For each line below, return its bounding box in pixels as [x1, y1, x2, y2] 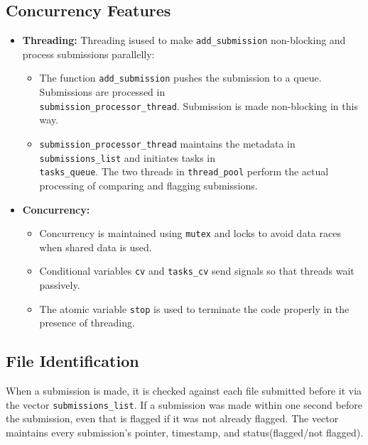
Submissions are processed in [39, 84, 166, 99]
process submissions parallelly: [22, 46, 155, 61]
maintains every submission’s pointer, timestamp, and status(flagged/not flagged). [6, 424, 364, 439]
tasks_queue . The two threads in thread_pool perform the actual [39, 164, 329, 179]
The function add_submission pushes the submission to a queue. [39, 70, 322, 85]
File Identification [6, 350, 139, 372]
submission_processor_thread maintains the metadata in [39, 136, 296, 150]
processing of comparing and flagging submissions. [39, 177, 258, 192]
